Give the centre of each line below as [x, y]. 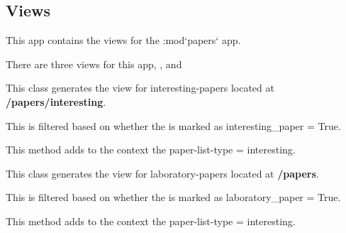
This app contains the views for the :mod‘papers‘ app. [123, 40]
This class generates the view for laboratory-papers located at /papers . [162, 173]
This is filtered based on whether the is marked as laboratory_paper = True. [173, 197]
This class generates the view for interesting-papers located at [140, 88]
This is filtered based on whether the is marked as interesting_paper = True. [173, 125]
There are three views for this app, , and [94, 64]
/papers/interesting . [56, 101]
